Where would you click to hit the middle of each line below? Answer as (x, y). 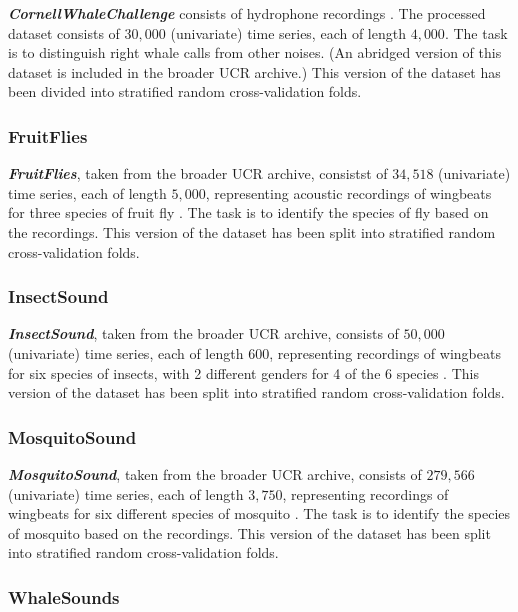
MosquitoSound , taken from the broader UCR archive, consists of (215, 473)
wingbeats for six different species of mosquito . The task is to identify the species (259, 513)
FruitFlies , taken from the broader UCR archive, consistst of (198, 173)
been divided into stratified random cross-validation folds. (185, 91)
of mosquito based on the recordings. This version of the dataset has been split (249, 532)
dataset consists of (64, 32)
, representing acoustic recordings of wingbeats (348, 192)
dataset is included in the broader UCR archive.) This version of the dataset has (254, 71)
